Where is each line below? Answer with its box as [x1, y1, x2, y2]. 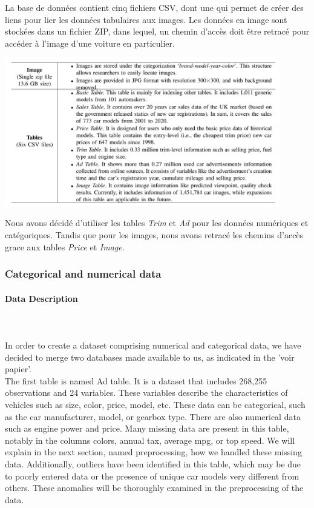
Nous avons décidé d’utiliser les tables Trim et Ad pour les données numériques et [5, 216, 309, 229]
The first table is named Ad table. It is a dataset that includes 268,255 [5, 374, 267, 387]
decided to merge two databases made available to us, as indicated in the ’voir [5, 350, 295, 363]
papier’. [5, 363, 32, 375]
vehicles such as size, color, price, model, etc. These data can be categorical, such [5, 398, 306, 411]
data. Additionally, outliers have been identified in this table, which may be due [5, 458, 301, 470]
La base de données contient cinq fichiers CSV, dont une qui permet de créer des [5, 1, 304, 13]
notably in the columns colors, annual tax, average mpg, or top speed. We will [5, 433, 295, 446]
